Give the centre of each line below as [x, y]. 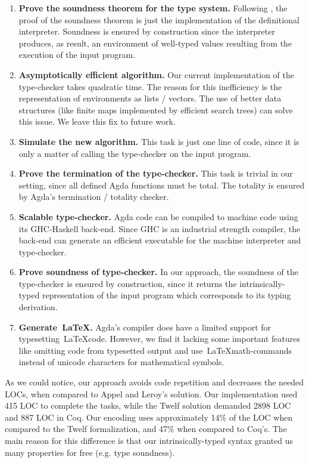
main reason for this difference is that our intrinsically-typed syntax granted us [149, 440]
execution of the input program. [77, 55]
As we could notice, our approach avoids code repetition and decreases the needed [154, 382]
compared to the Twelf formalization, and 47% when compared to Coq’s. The [146, 429]
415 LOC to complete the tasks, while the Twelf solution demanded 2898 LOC [148, 405]
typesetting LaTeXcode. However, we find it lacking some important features [160, 339]
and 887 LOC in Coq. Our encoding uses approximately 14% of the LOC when [149, 417]
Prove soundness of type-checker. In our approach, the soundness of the [158, 272]
